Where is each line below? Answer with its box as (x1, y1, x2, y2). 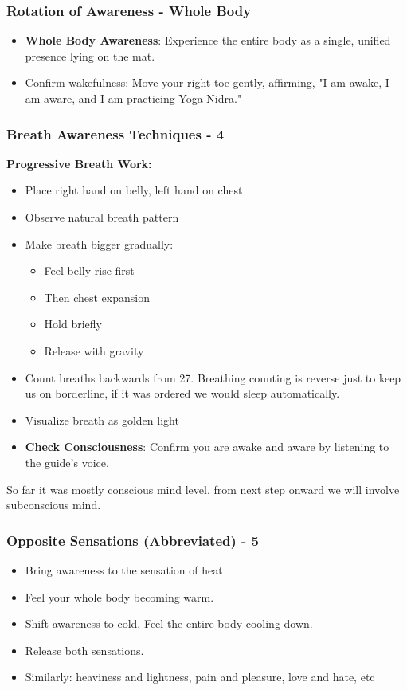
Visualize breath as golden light (25, 411, 179, 428)
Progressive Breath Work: (6, 155, 152, 171)
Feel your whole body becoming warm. (25, 588, 214, 605)
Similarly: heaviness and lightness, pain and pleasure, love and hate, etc (25, 668, 375, 685)
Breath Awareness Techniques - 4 (6, 123, 225, 143)
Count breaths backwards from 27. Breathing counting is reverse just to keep (25, 369, 401, 386)
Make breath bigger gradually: (25, 235, 174, 252)
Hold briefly (44, 316, 102, 332)
